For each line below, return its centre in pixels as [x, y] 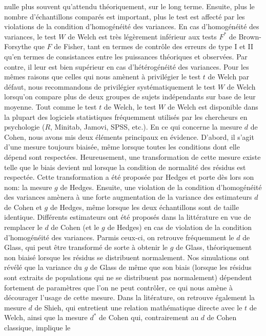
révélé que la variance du [43, 267]
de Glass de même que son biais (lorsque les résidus [171, 267]
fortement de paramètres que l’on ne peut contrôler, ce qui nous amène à [118, 287]
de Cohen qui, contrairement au [149, 317]
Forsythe [18, 46]
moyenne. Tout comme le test [50, 106]
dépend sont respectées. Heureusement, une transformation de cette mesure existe [132, 156]
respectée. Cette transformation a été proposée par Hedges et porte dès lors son [129, 177]
